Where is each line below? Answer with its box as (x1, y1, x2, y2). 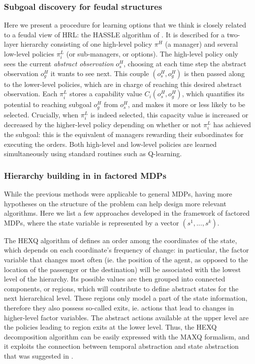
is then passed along (184, 68, 245, 78)
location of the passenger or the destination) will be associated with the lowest (4, 264, 241, 274)
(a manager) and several (165, 39, 238, 49)
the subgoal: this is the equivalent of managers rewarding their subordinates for (4, 129, 244, 140)
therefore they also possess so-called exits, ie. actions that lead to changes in (4, 303, 234, 313)
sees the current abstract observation (4, 58, 114, 69)
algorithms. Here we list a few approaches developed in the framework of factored (4, 208, 250, 218)
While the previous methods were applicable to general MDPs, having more (4, 189, 232, 199)
